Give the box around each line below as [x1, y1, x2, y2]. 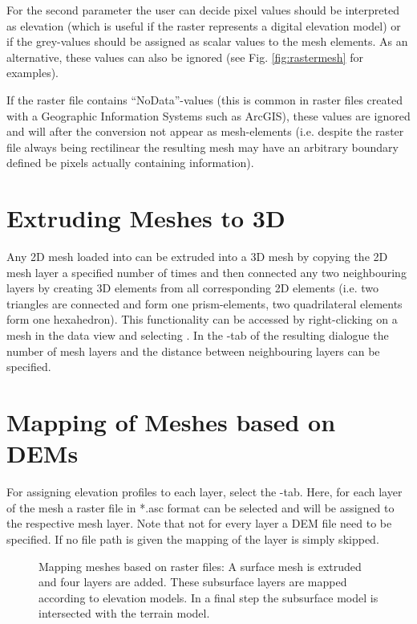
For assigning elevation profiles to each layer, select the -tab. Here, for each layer [6, 483, 403, 500]
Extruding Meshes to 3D [6, 202, 285, 235]
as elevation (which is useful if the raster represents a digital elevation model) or [6, 17, 401, 34]
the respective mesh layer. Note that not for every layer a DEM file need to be [6, 515, 392, 532]
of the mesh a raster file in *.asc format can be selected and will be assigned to [6, 499, 395, 516]
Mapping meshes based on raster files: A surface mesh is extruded [38, 557, 362, 574]
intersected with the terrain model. [38, 605, 210, 622]
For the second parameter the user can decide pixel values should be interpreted [6, 2, 399, 18]
